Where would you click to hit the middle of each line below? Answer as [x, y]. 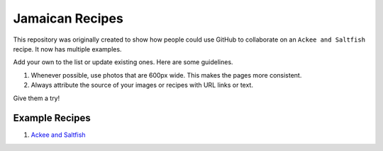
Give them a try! [37, 98]
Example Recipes [52, 118]
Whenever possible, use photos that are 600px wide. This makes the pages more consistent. [166, 75]
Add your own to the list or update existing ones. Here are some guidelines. [123, 62]
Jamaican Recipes [68, 18]
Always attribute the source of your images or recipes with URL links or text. [142, 85]
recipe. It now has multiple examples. [67, 49]
